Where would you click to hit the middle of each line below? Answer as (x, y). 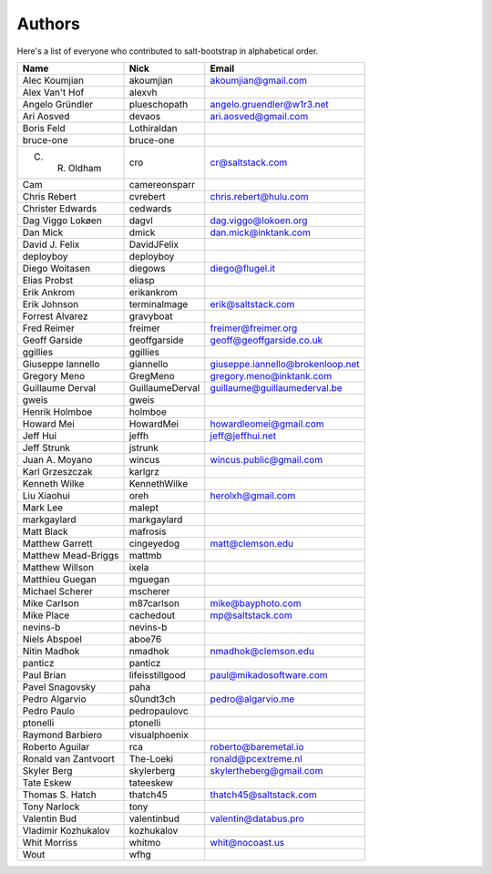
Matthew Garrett (57, 543)
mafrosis (148, 531)
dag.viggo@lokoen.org (259, 221)
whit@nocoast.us (247, 842)
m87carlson (154, 603)
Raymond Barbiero (62, 735)
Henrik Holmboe (57, 412)
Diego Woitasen (56, 268)
